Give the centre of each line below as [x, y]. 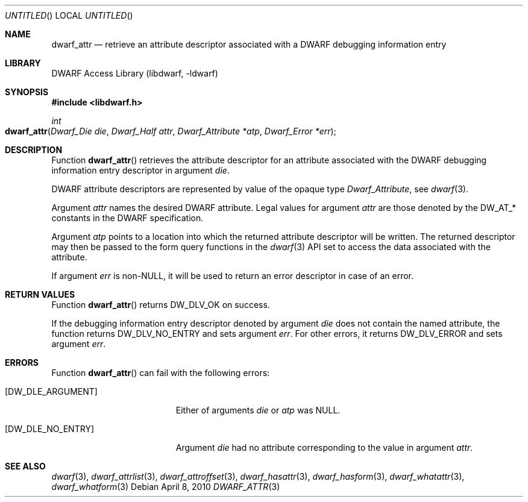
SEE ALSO [25, 466]
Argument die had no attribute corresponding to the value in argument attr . [324, 447]
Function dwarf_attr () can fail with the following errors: [161, 373]
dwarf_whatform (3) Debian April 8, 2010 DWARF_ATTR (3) [166, 487]
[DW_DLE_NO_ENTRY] [49, 429]
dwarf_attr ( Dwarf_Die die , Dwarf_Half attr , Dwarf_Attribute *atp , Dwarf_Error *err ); [171, 131]
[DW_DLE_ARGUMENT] [51, 391]
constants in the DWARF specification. [127, 218]
